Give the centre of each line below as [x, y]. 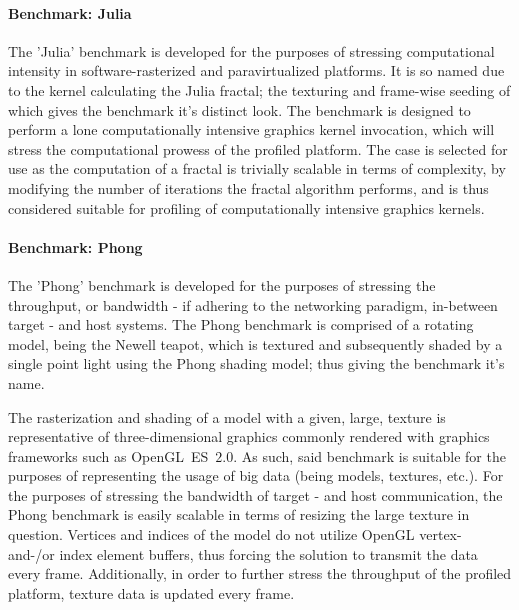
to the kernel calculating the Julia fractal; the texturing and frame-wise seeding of [259, 89]
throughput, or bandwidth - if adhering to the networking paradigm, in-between [253, 304]
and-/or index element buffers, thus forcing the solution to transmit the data [243, 553]
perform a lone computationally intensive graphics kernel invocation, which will [251, 129]
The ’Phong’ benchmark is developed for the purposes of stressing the [222, 284]
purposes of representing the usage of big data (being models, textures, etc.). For [256, 475]
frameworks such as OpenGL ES [108, 455]
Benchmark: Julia [70, 12]
